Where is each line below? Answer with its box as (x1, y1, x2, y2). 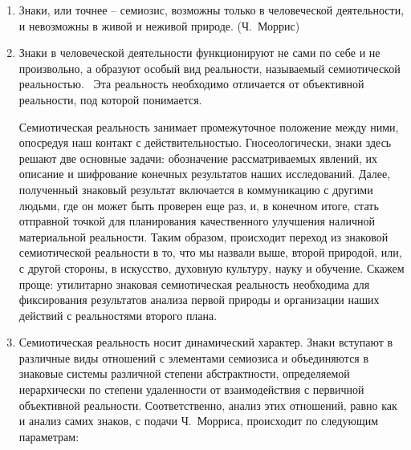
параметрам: (18, 428, 79, 444)
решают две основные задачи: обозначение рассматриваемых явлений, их (18, 149, 377, 166)
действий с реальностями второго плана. (18, 306, 218, 323)
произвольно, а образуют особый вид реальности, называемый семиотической (18, 59, 401, 76)
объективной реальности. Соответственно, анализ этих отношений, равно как (18, 396, 397, 413)
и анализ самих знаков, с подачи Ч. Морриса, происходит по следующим (18, 412, 379, 429)
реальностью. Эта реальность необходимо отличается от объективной (18, 75, 364, 92)
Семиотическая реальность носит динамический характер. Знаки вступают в (18, 334, 393, 351)
